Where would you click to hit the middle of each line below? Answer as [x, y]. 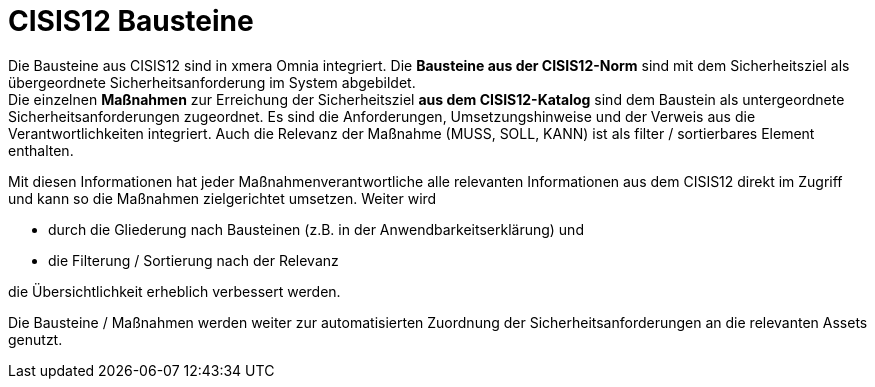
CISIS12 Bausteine [131, 21]
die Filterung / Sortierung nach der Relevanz [193, 260]
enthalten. [41, 150]
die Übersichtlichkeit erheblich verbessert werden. [174, 291]
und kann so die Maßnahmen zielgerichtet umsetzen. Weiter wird [222, 198]
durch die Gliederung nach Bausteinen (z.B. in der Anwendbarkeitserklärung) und [316, 229]
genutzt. [35, 339]
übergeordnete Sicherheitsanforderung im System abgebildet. [212, 82]
